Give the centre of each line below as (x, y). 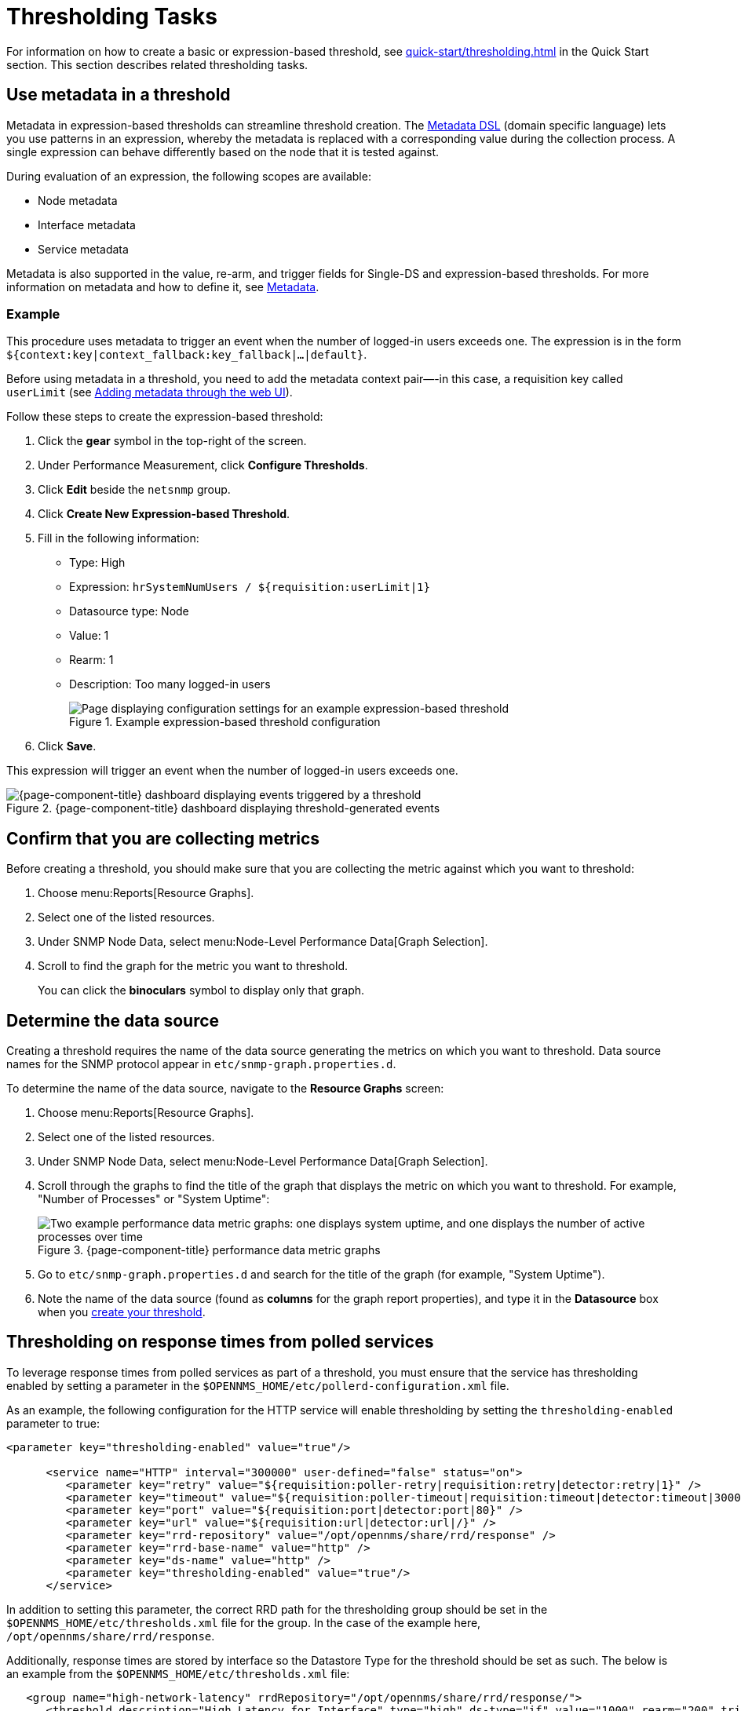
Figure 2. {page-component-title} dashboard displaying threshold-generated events (223, 808)
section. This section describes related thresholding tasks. (157, 64)
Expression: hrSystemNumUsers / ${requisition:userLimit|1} (250, 587)
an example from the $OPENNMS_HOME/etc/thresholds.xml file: (178, 1673)
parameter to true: (53, 1423)
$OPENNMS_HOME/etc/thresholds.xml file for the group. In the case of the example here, (244, 1622)
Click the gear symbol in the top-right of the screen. (172, 441)
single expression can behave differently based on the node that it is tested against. (223, 151)
